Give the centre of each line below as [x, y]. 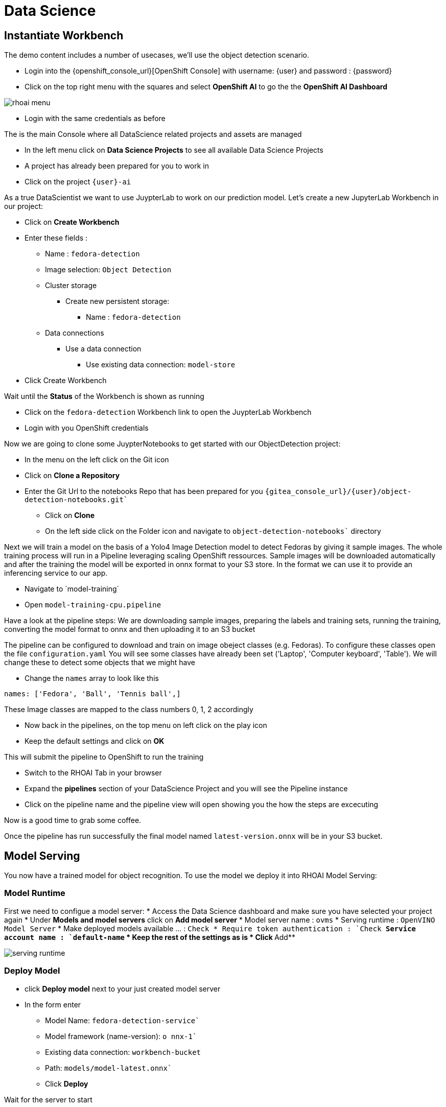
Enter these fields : [56, 238]
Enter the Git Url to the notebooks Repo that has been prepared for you [144, 491]
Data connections [75, 333]
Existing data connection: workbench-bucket [123, 1052]
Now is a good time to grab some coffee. [73, 820]
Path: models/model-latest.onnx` [109, 1068]
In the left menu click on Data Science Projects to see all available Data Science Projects [174, 150]
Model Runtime [35, 893]
